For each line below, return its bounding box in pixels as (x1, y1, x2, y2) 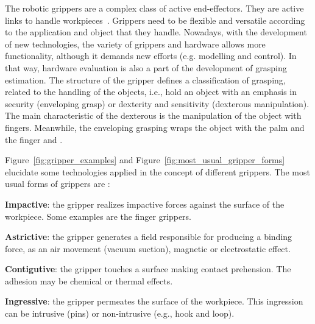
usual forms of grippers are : (5, 177, 110, 190)
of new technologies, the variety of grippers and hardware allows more (5, 37, 266, 50)
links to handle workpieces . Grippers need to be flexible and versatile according (5, 13, 305, 26)
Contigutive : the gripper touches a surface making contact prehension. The (5, 262, 291, 275)
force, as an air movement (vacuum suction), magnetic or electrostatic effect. (5, 242, 291, 255)
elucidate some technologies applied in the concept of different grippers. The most (5, 165, 310, 178)
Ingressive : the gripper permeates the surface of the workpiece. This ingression (5, 295, 303, 308)
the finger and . (5, 133, 63, 146)
